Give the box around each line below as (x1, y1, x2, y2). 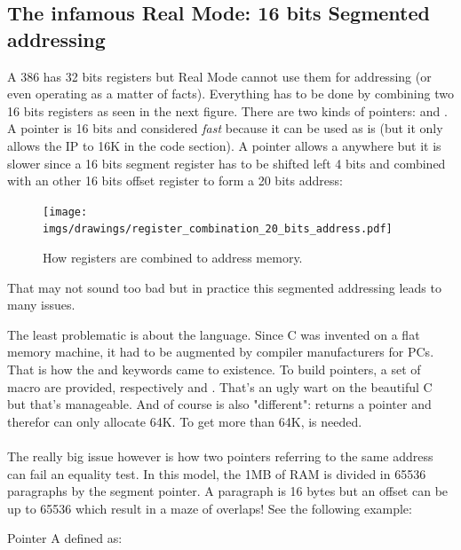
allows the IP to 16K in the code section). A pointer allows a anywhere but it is (7, 136, 441, 154)
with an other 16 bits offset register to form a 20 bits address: (7, 171, 343, 190)
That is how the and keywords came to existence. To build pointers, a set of (7, 360, 421, 379)
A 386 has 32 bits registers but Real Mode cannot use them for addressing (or (7, 67, 432, 85)
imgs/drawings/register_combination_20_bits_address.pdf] (43, 223, 393, 236)
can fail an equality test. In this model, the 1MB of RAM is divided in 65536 (7, 464, 426, 483)
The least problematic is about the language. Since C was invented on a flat (7, 325, 420, 343)
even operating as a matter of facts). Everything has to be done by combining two (7, 84, 454, 103)
